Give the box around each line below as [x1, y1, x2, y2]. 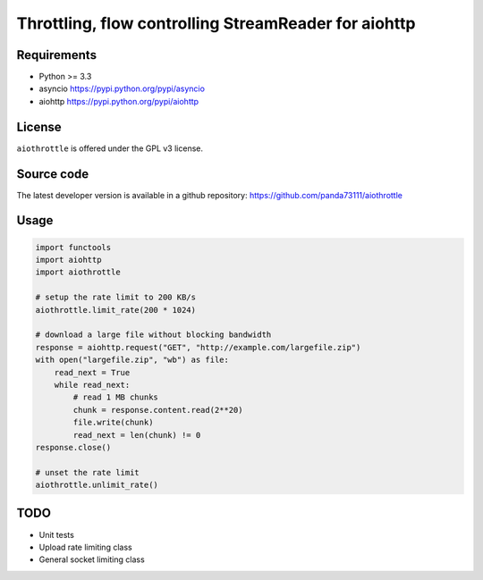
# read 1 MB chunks [72, 392, 158, 402]
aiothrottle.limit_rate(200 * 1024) [35, 305, 197, 315]
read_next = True [54, 367, 131, 377]
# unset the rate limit [35, 467, 140, 477]
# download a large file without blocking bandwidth [35, 330, 272, 340]
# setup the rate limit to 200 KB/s [35, 292, 197, 303]
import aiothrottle [35, 267, 121, 277]
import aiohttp [35, 255, 102, 265]
